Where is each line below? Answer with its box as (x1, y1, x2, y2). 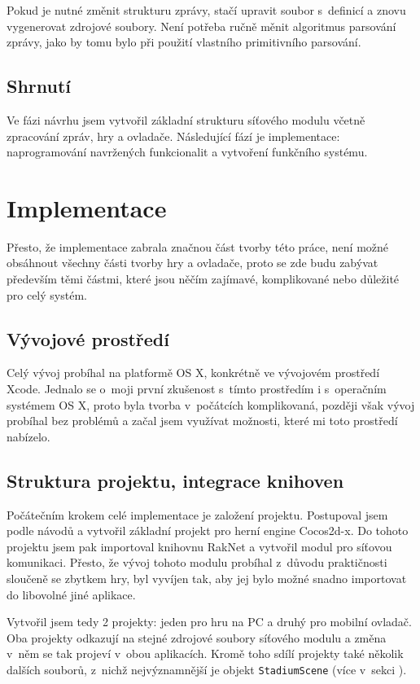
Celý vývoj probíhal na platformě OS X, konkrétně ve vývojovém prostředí (7, 364, 380, 381)
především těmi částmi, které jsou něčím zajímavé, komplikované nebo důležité (7, 270, 400, 287)
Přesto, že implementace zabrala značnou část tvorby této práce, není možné (7, 238, 389, 255)
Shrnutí (7, 73, 72, 99)
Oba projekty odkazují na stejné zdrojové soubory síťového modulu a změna (7, 629, 387, 646)
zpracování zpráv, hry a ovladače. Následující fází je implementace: (7, 127, 340, 144)
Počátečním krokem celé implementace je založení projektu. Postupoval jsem (7, 506, 388, 523)
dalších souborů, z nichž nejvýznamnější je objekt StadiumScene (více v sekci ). (7, 660, 407, 677)
